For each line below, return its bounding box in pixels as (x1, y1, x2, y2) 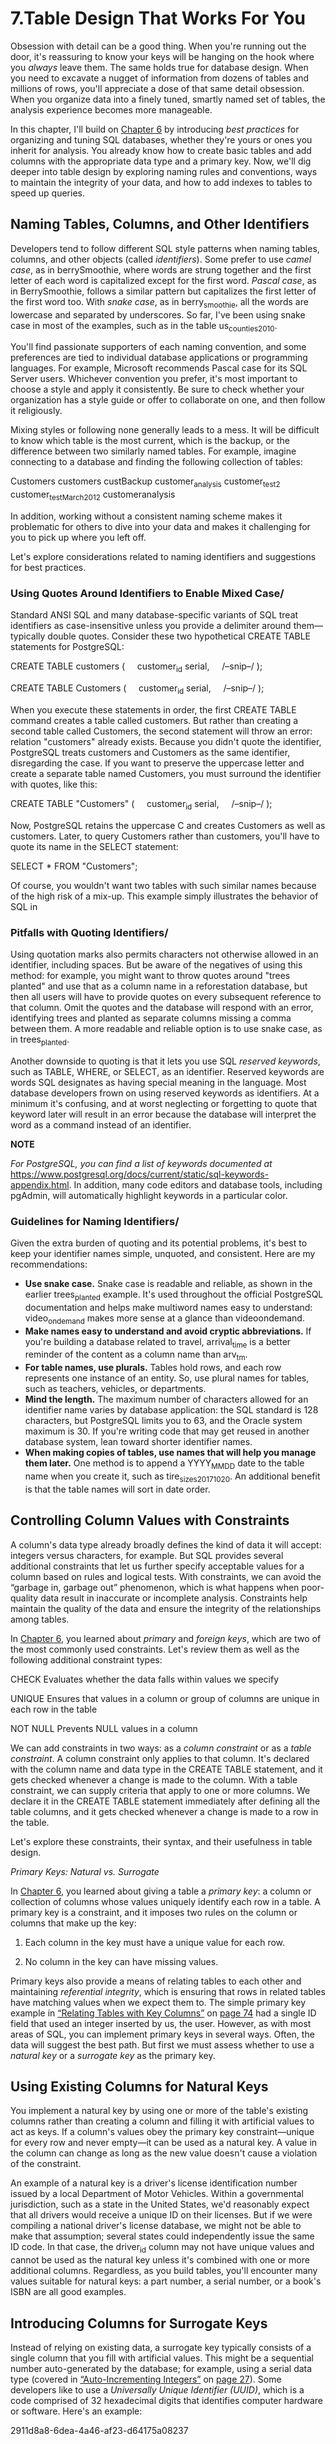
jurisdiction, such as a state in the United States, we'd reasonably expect (10, 2198, 310, 2211)
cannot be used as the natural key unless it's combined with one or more (10, 2254, 310, 2266)
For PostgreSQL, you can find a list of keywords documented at (10, 1157, 273, 1169)
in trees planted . (10, 1033, 70, 1047)
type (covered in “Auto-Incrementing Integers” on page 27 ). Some (10, 2373, 282, 2386)
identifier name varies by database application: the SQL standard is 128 (24, 1404, 319, 1416)
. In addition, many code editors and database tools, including (68, 1178, 323, 1191)
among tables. (10, 1613, 70, 1625)
